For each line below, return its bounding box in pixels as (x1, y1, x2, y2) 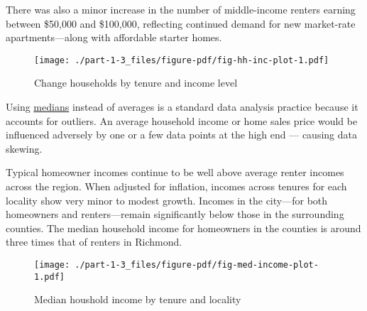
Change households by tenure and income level (34, 75, 238, 90)
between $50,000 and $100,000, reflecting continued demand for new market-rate (6, 16, 356, 31)
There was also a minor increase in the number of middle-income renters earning (6, 2, 356, 16)
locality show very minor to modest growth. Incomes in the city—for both (6, 192, 328, 207)
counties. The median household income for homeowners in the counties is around (6, 220, 361, 235)
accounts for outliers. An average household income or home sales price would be (6, 113, 358, 128)
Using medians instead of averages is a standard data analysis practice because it (6, 99, 358, 114)
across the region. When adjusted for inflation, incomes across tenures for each (6, 179, 347, 193)
